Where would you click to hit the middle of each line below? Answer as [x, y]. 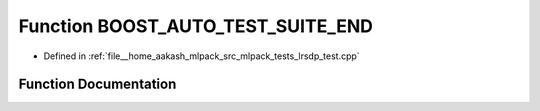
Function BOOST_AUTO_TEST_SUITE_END [196, 26]
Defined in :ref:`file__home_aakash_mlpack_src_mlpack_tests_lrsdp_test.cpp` [201, 56]
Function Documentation [97, 84]
